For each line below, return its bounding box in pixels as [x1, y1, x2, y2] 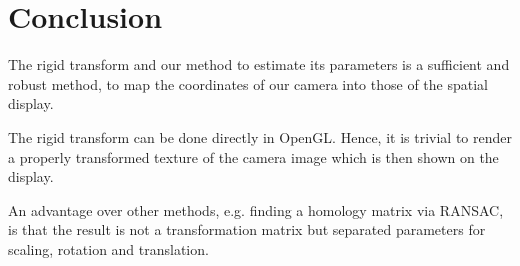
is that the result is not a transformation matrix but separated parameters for [8, 219, 486, 240]
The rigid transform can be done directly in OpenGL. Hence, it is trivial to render [8, 126, 512, 147]
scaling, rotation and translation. [8, 238, 209, 259]
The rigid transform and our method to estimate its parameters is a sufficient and [8, 54, 510, 75]
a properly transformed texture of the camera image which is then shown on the [8, 146, 499, 167]
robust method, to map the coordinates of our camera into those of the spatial [8, 73, 488, 94]
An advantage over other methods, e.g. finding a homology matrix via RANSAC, [8, 199, 504, 220]
